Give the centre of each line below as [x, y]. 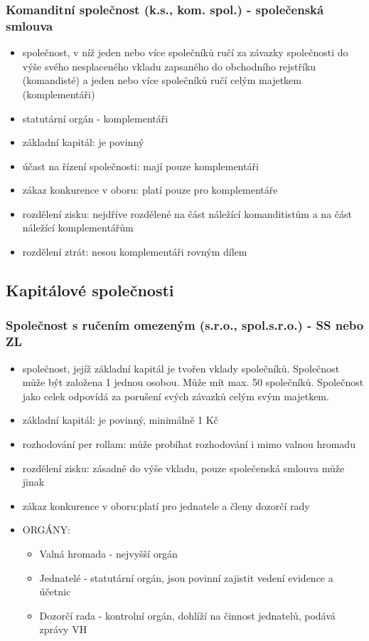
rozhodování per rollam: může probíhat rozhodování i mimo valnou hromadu [189, 443]
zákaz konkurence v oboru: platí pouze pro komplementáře [150, 190]
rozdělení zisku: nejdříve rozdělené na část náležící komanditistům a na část [187, 213]
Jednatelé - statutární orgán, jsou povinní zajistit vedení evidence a [186, 577]
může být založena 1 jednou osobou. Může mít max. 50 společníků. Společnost [193, 382]
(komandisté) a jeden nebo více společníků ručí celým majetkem [162, 80]
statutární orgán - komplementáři [95, 118]
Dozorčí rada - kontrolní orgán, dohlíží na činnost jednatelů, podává [187, 615]
